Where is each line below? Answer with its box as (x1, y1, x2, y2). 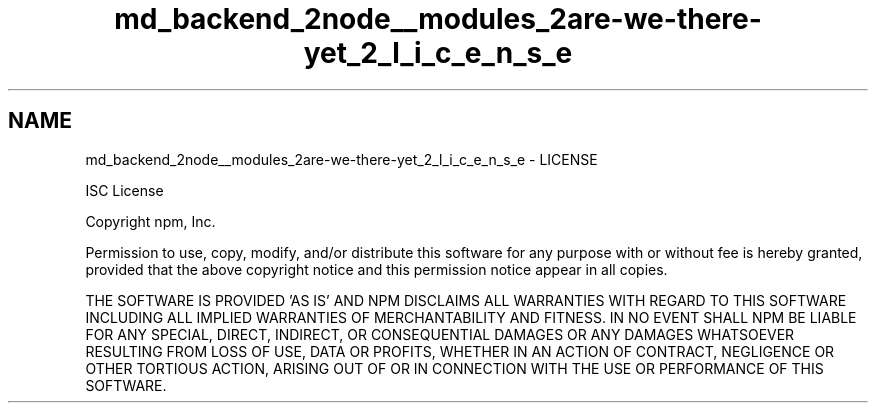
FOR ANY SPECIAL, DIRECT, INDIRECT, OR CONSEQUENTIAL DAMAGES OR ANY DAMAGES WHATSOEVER (85, 325, 795, 343)
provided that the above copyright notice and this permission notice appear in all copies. (85, 260, 668, 278)
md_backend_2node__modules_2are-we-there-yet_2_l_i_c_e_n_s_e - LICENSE (85, 150, 598, 168)
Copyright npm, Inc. (85, 212, 216, 230)
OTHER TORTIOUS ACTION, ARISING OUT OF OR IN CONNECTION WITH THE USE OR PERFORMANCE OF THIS (85, 359, 824, 377)
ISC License (85, 181, 164, 199)
